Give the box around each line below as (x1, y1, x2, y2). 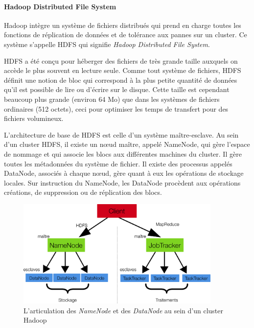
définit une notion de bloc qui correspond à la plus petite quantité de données (4, 74, 237, 85)
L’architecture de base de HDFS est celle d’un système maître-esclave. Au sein (4, 129, 239, 140)
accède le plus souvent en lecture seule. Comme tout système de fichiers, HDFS (4, 65, 241, 75)
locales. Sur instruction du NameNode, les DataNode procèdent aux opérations (4, 177, 241, 187)
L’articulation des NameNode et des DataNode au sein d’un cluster (23, 305, 224, 315)
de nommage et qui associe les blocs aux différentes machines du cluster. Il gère (4, 148, 242, 159)
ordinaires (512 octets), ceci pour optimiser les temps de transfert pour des (4, 103, 229, 114)
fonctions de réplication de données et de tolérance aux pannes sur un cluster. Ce (4, 29, 247, 40)
